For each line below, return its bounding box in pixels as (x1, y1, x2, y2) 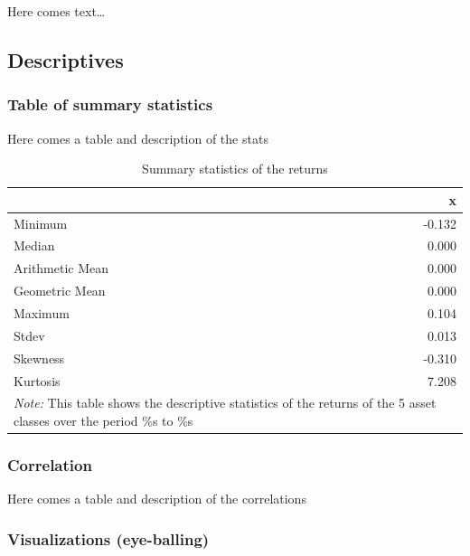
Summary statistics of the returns (142, 159, 328, 178)
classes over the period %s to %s (14, 410, 193, 429)
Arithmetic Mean (14, 259, 109, 278)
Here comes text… (7, 2, 106, 20)
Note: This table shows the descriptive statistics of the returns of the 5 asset (14, 393, 437, 412)
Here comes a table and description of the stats (7, 128, 268, 147)
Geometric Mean (14, 281, 106, 300)
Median (14, 236, 55, 255)
